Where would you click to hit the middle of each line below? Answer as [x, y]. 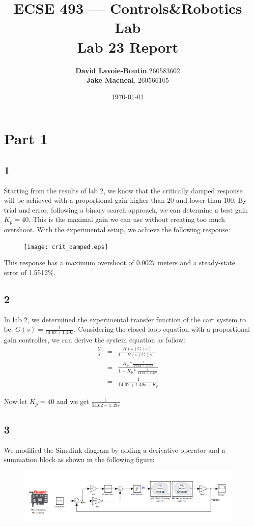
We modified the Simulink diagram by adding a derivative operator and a [115, 449]
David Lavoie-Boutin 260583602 [128, 70]
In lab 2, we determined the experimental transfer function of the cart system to [125, 319]
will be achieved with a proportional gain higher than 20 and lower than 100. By [125, 200]
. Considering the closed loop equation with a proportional [162, 329]
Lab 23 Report [128, 46]
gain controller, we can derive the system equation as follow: [95, 339]
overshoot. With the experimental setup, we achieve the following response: [117, 229]
